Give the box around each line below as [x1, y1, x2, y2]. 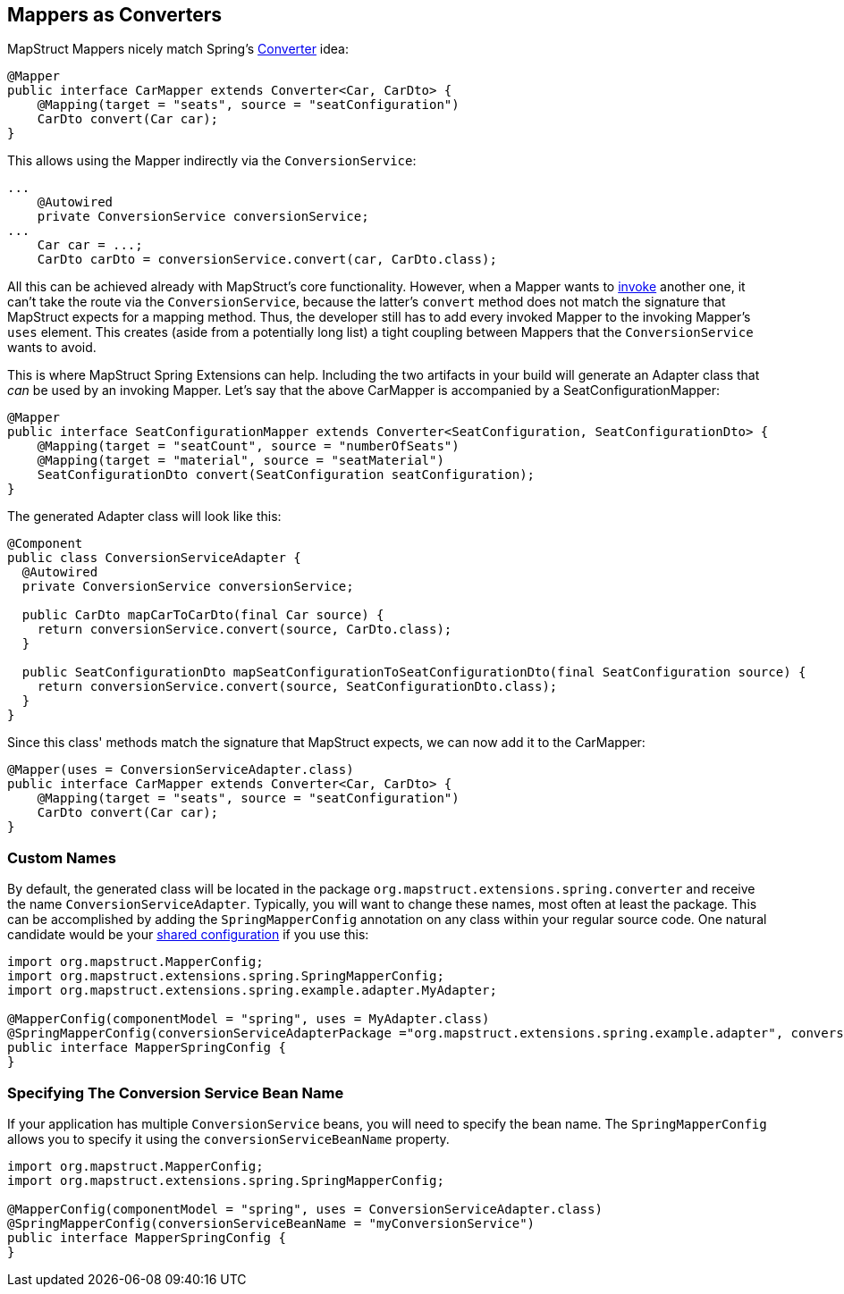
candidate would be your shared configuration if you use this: [7, 927, 369, 943]
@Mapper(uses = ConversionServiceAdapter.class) [7, 762, 354, 777]
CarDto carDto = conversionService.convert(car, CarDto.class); [37, 252, 497, 267]
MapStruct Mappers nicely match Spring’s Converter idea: [7, 41, 350, 57]
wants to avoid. [7, 340, 97, 356]
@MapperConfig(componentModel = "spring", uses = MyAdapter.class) [7, 1012, 490, 1027]
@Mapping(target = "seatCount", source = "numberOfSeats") [37, 439, 460, 454]
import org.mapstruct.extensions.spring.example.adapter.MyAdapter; [7, 983, 497, 998]
